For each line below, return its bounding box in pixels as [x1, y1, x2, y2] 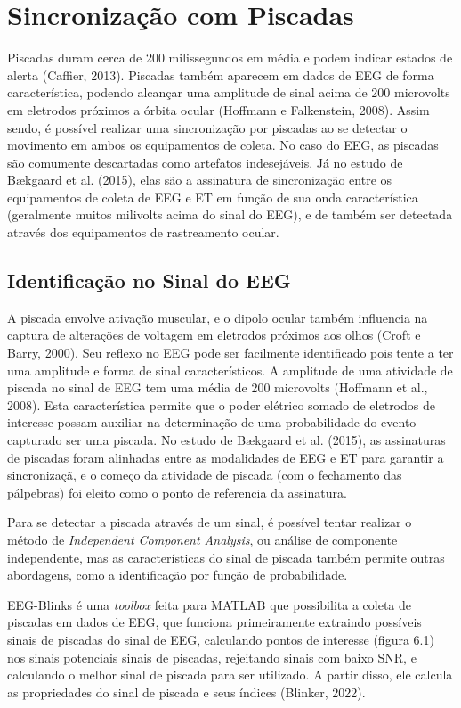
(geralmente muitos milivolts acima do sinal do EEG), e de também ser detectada [7, 205, 453, 224]
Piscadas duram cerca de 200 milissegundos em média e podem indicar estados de [7, 48, 453, 67]
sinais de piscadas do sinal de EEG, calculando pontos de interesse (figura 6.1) [7, 630, 434, 648]
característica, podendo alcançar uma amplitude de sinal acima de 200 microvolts [7, 83, 450, 102]
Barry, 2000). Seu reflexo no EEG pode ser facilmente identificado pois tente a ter [7, 343, 454, 362]
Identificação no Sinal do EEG [7, 267, 291, 294]
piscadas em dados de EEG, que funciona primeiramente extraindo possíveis [7, 613, 422, 631]
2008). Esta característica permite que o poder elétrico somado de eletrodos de [7, 395, 435, 414]
